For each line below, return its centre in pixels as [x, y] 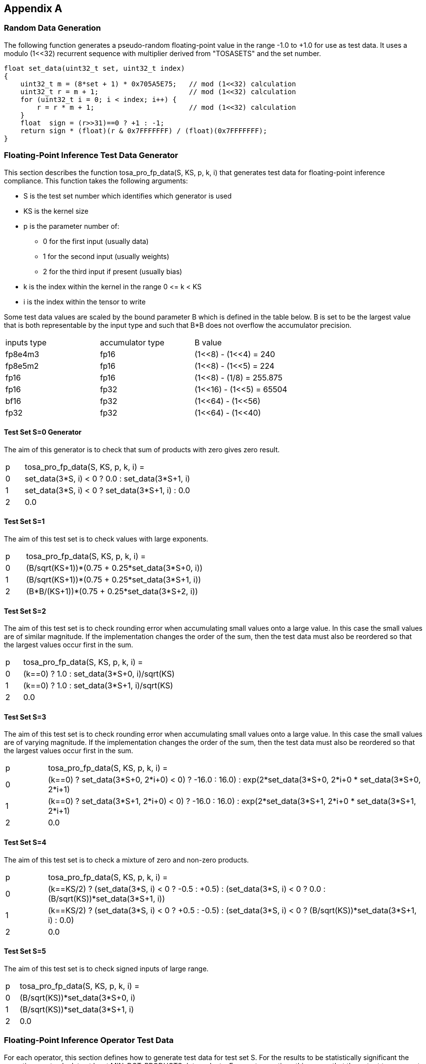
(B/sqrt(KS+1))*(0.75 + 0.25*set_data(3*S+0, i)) [114, 568]
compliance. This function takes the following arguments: [96, 181]
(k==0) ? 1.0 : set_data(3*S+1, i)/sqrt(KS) [98, 686]
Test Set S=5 [25, 951]
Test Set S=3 [25, 717]
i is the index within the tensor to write [85, 301]
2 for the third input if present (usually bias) [113, 271]
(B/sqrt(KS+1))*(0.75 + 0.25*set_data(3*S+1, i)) [113, 579]
